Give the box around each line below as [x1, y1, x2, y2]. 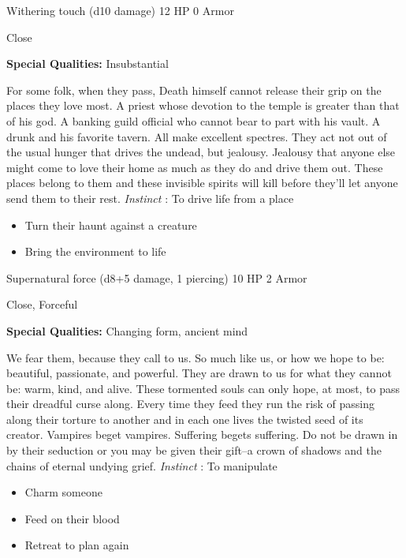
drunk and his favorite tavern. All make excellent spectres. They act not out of [6, 128, 387, 144]
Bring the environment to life [24, 243, 166, 260]
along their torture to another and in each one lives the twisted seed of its [6, 410, 363, 427]
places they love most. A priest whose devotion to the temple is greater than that [6, 97, 400, 114]
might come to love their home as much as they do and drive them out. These [6, 159, 383, 175]
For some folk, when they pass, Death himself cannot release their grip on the [6, 81, 382, 98]
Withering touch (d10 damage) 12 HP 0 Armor [6, 2, 234, 18]
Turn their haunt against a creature [24, 216, 197, 233]
